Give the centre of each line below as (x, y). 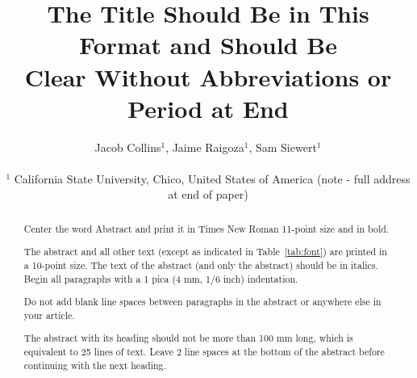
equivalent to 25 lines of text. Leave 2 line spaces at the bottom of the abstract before (204, 352)
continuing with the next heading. (95, 365)
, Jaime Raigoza (205, 147)
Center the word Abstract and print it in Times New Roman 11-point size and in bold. (206, 228)
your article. (49, 315)
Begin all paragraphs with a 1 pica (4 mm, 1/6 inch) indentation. (161, 278)
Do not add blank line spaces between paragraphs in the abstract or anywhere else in (202, 302)
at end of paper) (208, 194)
